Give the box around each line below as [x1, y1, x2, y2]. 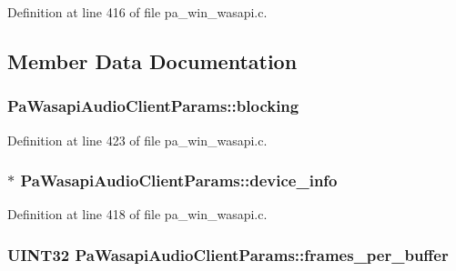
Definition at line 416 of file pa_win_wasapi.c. [7, 3, 268, 21]
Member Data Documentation [7, 46, 298, 75]
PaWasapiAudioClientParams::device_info [20, 169, 338, 192]
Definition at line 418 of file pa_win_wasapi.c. [7, 205, 268, 224]
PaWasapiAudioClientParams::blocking [7, 95, 299, 117]
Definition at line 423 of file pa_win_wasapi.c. [7, 130, 268, 149]
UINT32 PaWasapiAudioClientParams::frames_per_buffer [7, 243, 449, 266]
